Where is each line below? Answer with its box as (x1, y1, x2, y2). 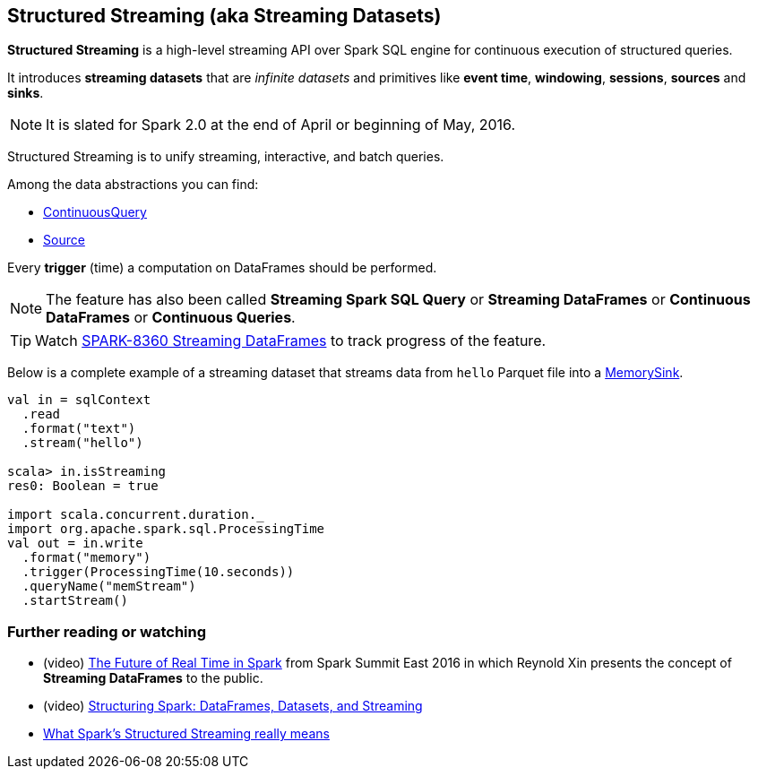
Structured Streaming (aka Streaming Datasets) (7, 4, 442, 27)
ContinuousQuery (43, 204, 147, 220)
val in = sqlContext (7, 392, 151, 408)
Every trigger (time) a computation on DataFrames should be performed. (7, 260, 437, 276)
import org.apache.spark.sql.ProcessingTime (7, 522, 325, 537)
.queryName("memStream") (22, 579, 196, 594)
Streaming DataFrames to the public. (43, 670, 263, 686)
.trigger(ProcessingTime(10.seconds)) (22, 565, 295, 580)
